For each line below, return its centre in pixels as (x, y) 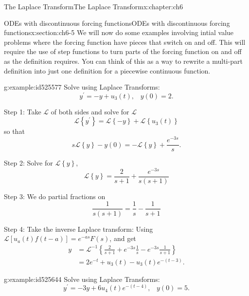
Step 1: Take (23, 111)
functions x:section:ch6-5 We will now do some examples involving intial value (119, 32)
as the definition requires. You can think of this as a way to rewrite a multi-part (123, 61)
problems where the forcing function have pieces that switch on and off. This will (125, 42)
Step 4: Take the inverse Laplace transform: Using (79, 229)
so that (14, 131)
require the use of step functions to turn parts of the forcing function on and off (123, 51)
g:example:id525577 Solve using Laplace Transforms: (82, 87)
